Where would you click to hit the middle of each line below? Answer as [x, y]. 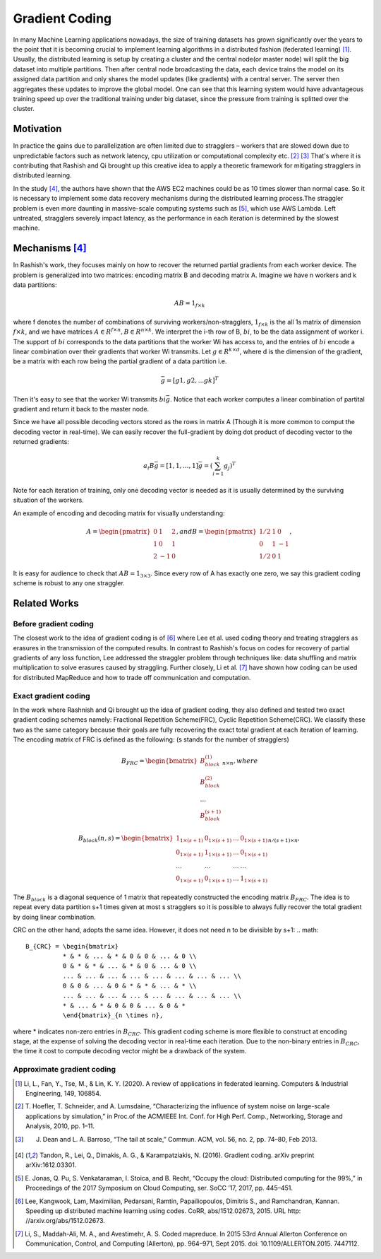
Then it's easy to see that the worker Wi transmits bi [89, 399]
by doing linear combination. [55, 917]
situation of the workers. [48, 500]
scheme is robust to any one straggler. [69, 583]
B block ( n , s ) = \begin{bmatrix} [126, 839]
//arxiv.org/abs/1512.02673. [66, 1221]
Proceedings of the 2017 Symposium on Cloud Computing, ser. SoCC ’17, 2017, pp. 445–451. [159, 1188]
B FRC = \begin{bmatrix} [159, 762]
